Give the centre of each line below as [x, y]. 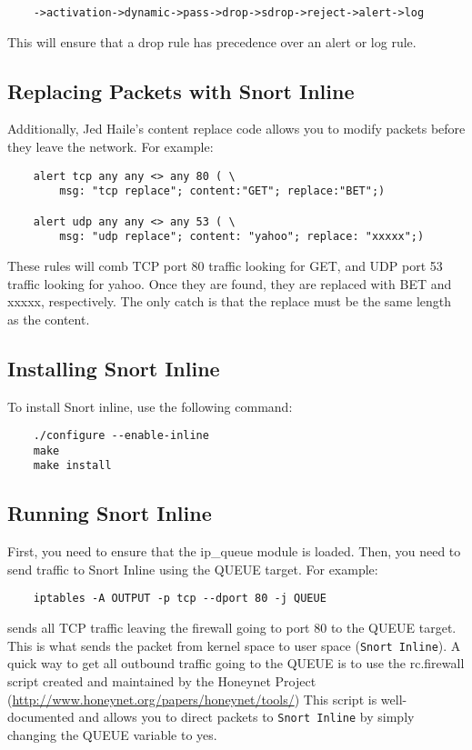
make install [72, 466]
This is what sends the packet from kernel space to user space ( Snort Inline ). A [234, 645]
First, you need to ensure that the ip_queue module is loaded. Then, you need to [234, 551]
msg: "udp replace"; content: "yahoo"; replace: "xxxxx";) [242, 237]
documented [41, 717]
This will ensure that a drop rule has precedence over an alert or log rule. [212, 41]
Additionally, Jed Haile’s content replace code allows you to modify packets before [236, 129]
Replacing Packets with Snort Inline [181, 90]
